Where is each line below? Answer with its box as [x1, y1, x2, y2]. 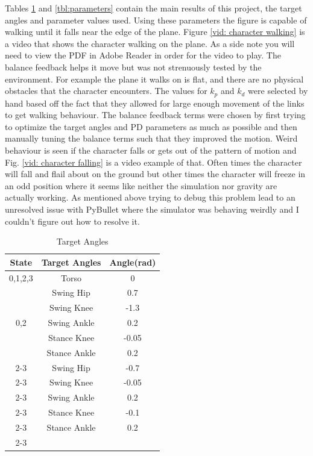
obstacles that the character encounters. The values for [5, 84, 207, 97]
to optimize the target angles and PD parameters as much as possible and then [5, 120, 297, 133]
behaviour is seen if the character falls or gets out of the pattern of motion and [5, 143, 297, 156]
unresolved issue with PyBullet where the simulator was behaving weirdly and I [5, 202, 299, 215]
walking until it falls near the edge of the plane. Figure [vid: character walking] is [5, 25, 305, 38]
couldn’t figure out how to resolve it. [5, 214, 140, 227]
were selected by [248, 84, 308, 97]
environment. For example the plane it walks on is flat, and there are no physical [5, 72, 304, 85]
